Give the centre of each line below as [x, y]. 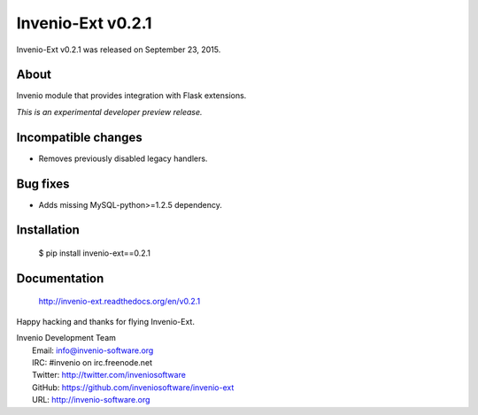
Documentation [60, 278]
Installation [48, 230]
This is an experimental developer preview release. [109, 111]
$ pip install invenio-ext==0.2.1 [94, 253]
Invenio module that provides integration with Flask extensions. [131, 96]
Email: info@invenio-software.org [93, 350]
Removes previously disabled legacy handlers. [123, 158]
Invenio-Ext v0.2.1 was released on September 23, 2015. [119, 50]
